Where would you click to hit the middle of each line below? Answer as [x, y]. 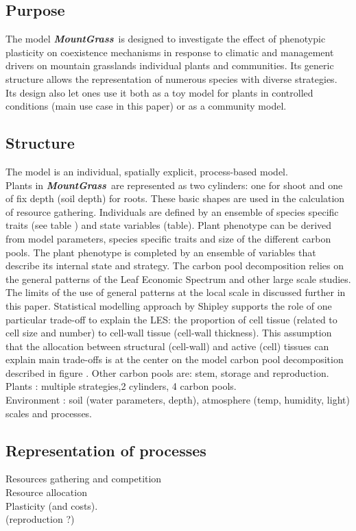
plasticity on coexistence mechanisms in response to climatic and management [170, 52]
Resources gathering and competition [84, 479]
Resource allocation [46, 492]
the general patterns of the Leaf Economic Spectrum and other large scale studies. [178, 279]
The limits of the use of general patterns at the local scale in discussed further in [176, 292]
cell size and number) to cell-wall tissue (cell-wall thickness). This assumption [169, 333]
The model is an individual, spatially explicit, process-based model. [147, 171]
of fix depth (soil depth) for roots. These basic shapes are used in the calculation [175, 198]
